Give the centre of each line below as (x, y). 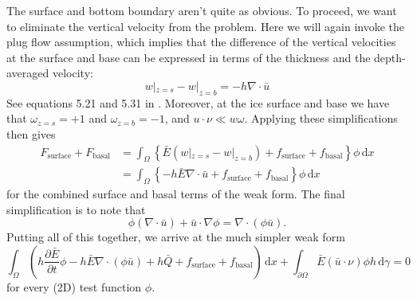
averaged (28, 73)
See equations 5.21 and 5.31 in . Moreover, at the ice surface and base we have (198, 102)
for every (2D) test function (74, 286)
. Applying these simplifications (321, 118)
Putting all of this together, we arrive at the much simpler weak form (176, 237)
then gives (31, 133)
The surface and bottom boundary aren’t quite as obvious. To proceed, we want (202, 10)
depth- (390, 57)
